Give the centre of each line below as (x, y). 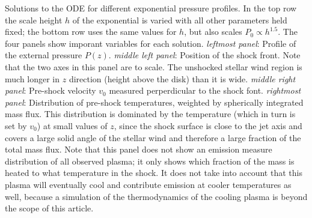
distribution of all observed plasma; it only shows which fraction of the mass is (150, 161)
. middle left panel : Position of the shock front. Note (204, 55)
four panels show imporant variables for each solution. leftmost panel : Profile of (151, 43)
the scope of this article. (49, 208)
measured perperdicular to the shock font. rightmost (205, 90)
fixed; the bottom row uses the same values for (91, 32)
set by (16, 125)
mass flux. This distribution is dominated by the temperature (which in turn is (150, 114)
